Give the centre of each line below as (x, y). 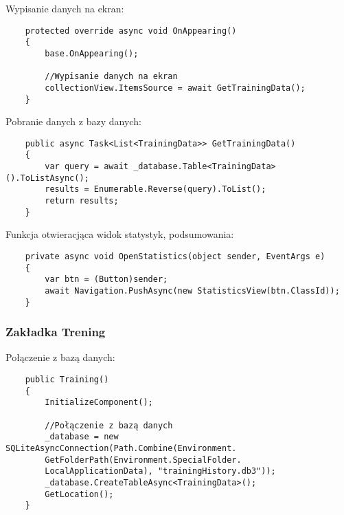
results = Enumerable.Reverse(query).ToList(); (156, 189)
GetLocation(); (79, 494)
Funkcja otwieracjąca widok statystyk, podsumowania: (120, 234)
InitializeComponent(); (99, 403)
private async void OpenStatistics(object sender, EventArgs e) (175, 256)
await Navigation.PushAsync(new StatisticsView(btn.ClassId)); (192, 291)
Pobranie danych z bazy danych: (73, 121)
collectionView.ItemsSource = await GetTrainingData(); (175, 88)
